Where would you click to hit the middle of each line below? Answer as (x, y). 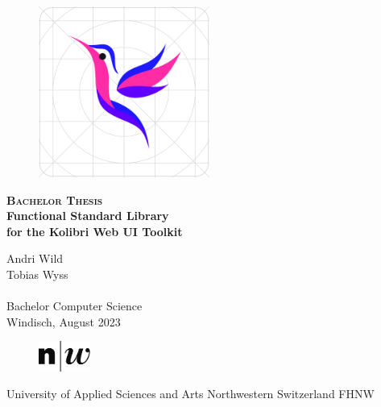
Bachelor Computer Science (75, 306)
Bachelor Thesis (55, 199)
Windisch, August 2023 (64, 321)
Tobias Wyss (37, 274)
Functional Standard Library (88, 216)
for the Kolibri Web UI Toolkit (95, 231)
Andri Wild (35, 258)
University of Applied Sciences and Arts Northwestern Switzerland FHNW (190, 394)
